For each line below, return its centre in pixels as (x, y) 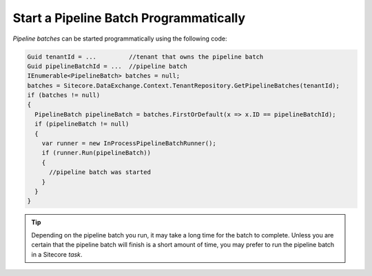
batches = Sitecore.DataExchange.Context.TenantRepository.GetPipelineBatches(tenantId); (184, 85)
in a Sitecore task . (57, 254)
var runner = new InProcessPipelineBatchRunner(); (129, 144)
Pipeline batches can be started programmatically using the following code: (120, 39)
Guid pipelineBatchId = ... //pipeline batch (107, 66)
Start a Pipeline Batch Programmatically (129, 18)
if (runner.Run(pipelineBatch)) (96, 153)
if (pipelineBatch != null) (82, 124)
